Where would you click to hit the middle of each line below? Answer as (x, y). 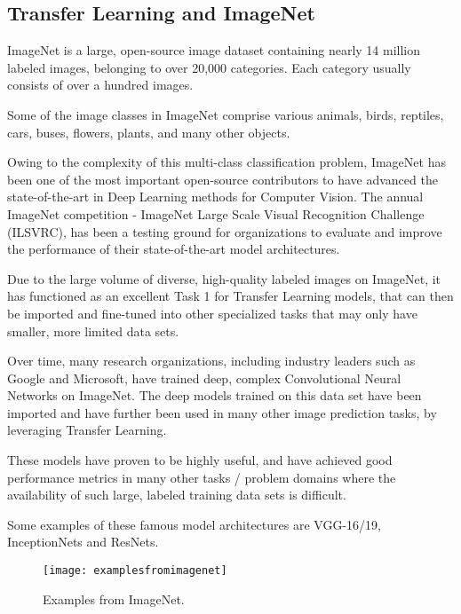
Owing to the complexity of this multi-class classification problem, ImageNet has (227, 162)
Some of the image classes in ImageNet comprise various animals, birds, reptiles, (226, 114)
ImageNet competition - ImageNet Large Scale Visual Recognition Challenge (216, 213)
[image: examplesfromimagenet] (135, 571)
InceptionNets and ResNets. (83, 542)
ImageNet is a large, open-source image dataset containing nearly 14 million (214, 50)
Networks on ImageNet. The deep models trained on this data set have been (215, 395)
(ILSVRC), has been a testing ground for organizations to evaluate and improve (225, 231)
